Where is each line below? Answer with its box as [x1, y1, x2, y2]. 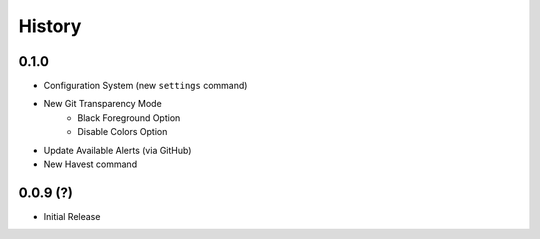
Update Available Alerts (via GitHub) [43, 144, 192, 156]
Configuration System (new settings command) [43, 80, 248, 92]
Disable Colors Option [77, 126, 168, 138]
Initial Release [43, 210, 101, 222]
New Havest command [43, 158, 138, 170]
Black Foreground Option [77, 111, 181, 124]
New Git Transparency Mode [43, 98, 162, 110]
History [18, 15, 82, 37]
